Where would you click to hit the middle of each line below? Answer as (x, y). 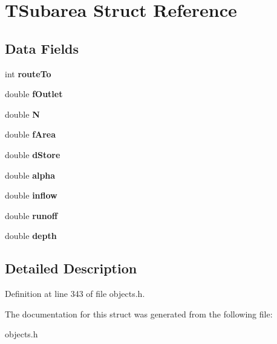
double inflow (31, 195)
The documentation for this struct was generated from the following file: (139, 314)
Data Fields (42, 48)
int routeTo (28, 73)
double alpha (30, 175)
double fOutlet (34, 94)
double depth (31, 236)
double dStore (33, 154)
